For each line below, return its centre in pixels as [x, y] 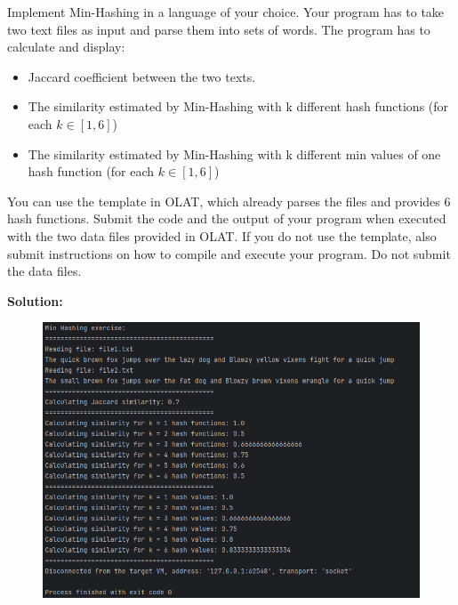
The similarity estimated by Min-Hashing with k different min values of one [234, 153]
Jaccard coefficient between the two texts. [142, 76]
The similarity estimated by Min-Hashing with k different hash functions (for [238, 106]
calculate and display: [66, 47]
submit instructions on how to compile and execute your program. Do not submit [229, 253]
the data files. [44, 271]
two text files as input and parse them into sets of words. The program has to [219, 29]
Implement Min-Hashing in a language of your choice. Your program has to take [226, 12]
